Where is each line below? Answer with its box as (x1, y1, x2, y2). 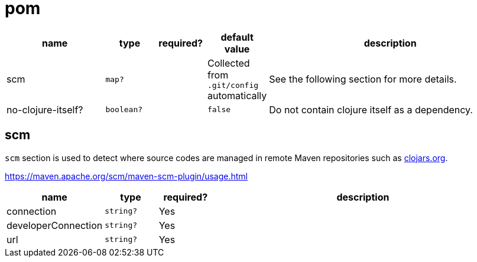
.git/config (207, 80, 259, 90)
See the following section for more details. (269, 73, 457, 86)
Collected (207, 57, 250, 69)
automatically (207, 89, 267, 101)
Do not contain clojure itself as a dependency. (269, 103, 473, 116)
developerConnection (7, 219, 103, 231)
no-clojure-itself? (7, 103, 83, 116)
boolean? (105, 105, 143, 114)
